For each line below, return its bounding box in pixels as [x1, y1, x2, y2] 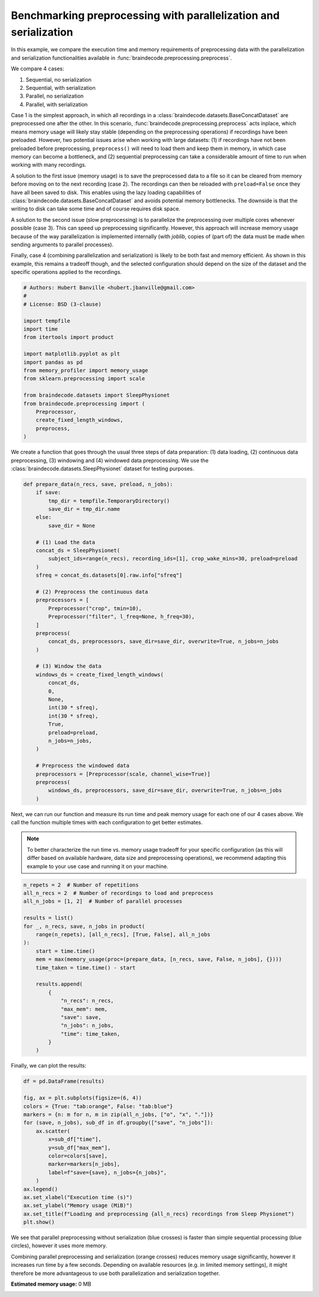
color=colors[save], [48, 1152, 108, 1159]
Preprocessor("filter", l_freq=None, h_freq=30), [48, 613, 195, 620]
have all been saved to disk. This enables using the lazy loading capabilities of [11, 189, 201, 196]
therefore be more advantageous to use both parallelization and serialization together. [11, 1269, 220, 1277]
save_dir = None [48, 522, 96, 529]
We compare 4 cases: [11, 65, 64, 72]
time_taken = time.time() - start [35, 964, 136, 971]
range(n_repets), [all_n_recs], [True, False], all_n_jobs [35, 931, 211, 937]
